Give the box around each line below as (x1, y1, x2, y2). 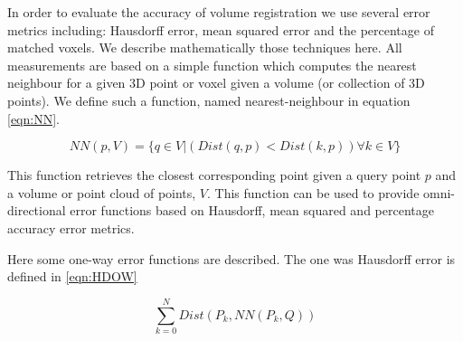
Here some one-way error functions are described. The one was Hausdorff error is (7, 249, 456, 268)
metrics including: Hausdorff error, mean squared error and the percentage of (7, 20, 434, 39)
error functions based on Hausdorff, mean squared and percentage (70, 201, 434, 220)
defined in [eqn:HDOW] (7, 267, 137, 286)
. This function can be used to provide (207, 183, 420, 202)
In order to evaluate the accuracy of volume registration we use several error (7, 3, 430, 21)
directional (7, 201, 66, 220)
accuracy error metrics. (7, 218, 135, 237)
